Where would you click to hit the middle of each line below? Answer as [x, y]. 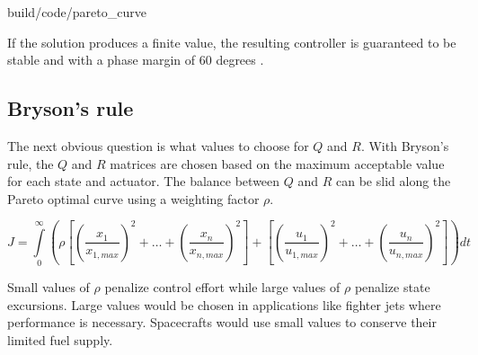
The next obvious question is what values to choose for [158, 145]
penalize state [392, 287]
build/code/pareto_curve [77, 12]
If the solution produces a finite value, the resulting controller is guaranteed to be [232, 42]
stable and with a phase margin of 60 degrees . [136, 60]
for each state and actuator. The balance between [144, 181]
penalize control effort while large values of [222, 287]
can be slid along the [394, 181]
